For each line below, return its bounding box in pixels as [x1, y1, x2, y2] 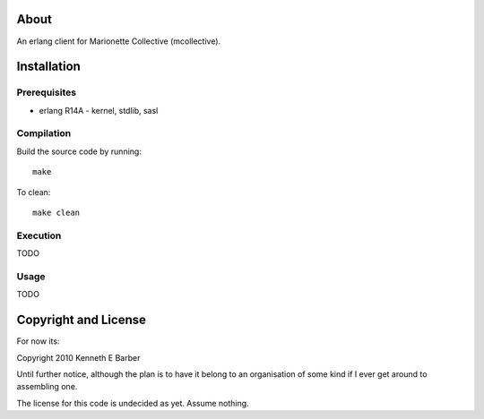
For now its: [16, 336, 60, 346]
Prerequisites [16, 86, 76, 98]
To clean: [16, 186, 51, 197]
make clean [32, 207, 81, 218]
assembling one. [16, 381, 78, 392]
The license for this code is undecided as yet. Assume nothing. [16, 398, 250, 408]
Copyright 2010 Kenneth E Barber [16, 352, 141, 363]
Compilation [16, 127, 72, 140]
